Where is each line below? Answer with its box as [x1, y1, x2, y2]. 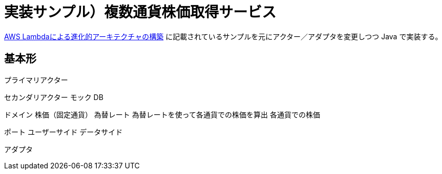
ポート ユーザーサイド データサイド [4, 127, 123, 136]
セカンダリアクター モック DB [4, 92, 103, 102]
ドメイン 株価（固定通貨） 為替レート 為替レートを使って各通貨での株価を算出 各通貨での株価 [4, 110, 321, 119]
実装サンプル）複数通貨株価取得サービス [4, 4, 277, 21]
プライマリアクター [4, 75, 68, 84]
